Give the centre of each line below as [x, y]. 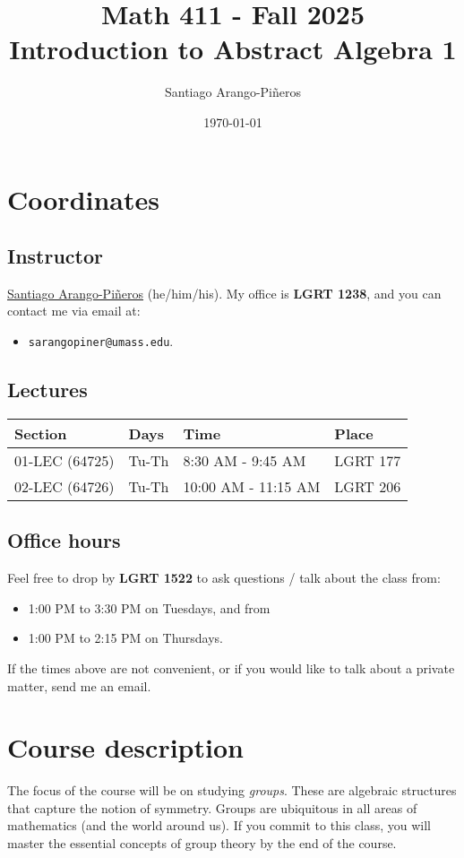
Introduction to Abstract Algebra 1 [233, 49]
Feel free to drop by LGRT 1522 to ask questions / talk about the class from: [224, 578]
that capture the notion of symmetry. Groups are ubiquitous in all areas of [212, 807]
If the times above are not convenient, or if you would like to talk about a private [231, 667]
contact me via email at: [74, 311]
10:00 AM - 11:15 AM [252, 486]
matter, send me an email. [79, 685]
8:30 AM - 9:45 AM [245, 460]
